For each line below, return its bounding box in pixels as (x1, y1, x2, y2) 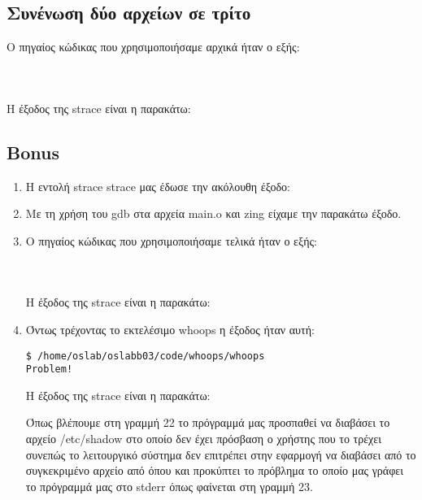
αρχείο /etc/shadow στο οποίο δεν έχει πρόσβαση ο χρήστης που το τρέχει (25, 430, 381, 447)
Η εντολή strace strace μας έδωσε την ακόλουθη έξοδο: (25, 177, 290, 194)
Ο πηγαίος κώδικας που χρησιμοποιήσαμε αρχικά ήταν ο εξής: (7, 38, 300, 55)
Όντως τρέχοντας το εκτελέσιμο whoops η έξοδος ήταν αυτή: (25, 320, 315, 337)
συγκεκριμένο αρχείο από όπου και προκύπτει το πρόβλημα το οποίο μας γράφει (25, 462, 403, 479)
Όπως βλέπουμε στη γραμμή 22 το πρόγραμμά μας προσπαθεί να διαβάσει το (25, 414, 390, 431)
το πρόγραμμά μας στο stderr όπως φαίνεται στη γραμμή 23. (25, 477, 313, 494)
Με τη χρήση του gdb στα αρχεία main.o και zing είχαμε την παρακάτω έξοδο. (25, 205, 402, 222)
